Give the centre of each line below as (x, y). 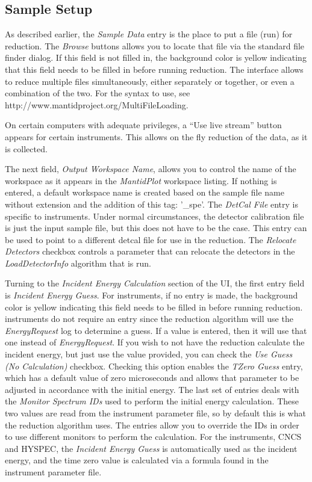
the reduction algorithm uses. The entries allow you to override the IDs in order (152, 425)
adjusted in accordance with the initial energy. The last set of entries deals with (152, 389)
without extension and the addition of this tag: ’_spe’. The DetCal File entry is (152, 204)
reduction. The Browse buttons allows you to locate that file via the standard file (155, 45)
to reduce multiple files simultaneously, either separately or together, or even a (150, 81)
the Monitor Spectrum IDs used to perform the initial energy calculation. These (152, 401)
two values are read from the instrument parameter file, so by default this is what (155, 413)
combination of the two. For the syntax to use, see (98, 93)
